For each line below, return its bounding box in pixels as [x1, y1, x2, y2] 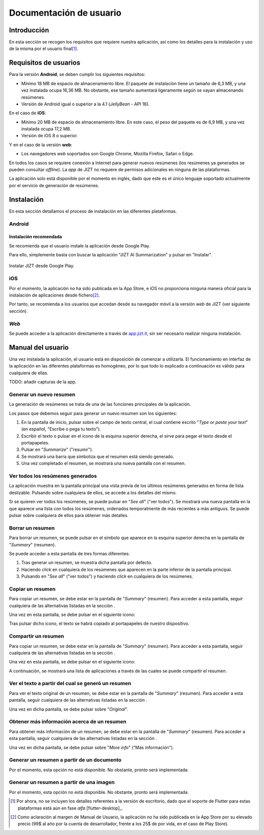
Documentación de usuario [9, 7, 122, 18]
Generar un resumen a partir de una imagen [9, 779, 115, 786]
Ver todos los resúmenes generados [9, 473, 97, 480]
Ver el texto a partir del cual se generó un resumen [9, 680, 132, 687]
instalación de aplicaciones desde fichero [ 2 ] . [9, 292, 100, 298]
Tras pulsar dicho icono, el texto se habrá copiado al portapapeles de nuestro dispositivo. [9, 620, 190, 627]
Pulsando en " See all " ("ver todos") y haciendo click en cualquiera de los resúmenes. [21, 573, 193, 579]
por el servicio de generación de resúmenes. [9, 182, 100, 188]
